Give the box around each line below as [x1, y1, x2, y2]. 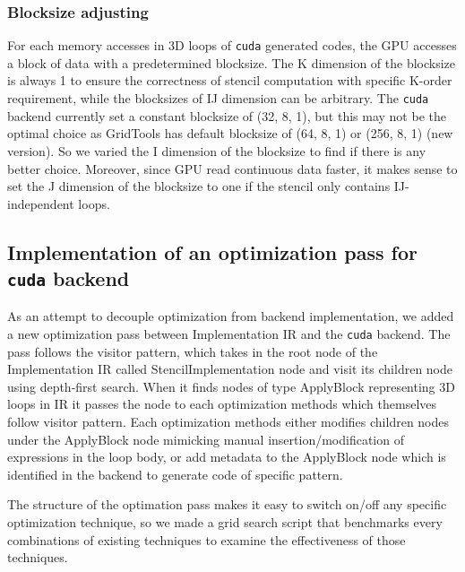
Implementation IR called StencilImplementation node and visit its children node [7, 360, 453, 378]
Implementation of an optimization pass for [7, 238, 418, 265]
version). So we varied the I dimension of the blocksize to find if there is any [7, 141, 426, 160]
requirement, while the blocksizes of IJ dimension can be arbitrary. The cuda [7, 89, 429, 108]
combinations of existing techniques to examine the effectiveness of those [7, 530, 406, 549]
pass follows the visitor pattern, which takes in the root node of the [7, 342, 378, 360]
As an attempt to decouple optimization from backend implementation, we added [7, 307, 454, 325]
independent [7, 194, 74, 212]
